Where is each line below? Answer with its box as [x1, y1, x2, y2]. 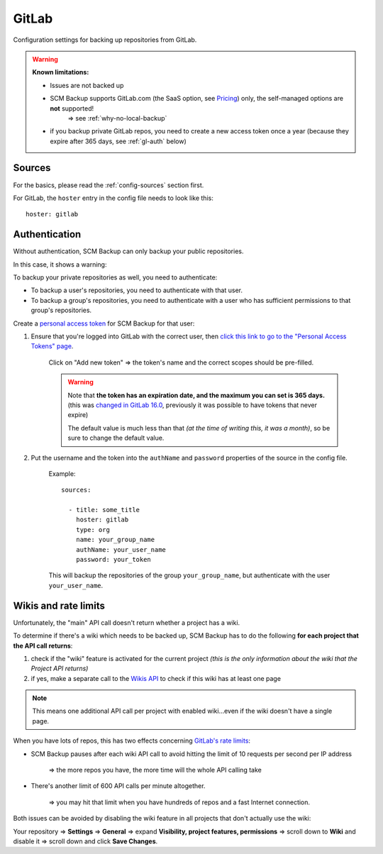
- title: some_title [68, 506, 140, 514]
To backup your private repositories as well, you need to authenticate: [13, 273, 218, 282]
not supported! [50, 104, 94, 113]
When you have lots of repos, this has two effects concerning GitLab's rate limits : [13, 736, 251, 745]
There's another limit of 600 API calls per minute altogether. [30, 782, 206, 790]
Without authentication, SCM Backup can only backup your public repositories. [13, 247, 244, 255]
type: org [75, 526, 110, 533]
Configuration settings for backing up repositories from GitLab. [13, 35, 197, 44]
